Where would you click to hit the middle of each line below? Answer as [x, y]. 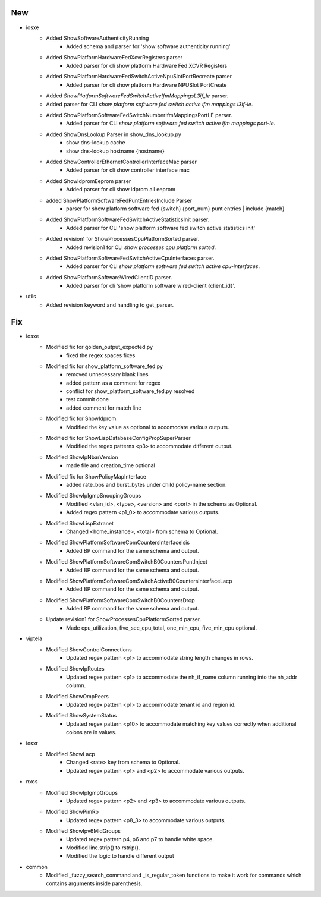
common [37, 867]
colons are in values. [92, 732]
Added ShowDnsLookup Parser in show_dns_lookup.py [114, 134]
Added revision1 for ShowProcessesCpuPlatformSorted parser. [123, 239]
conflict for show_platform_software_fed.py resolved [130, 391]
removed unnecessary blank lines [107, 374]
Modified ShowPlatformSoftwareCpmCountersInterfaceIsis [118, 542]
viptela [34, 638]
